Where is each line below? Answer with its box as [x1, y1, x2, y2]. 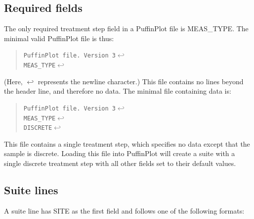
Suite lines [4, 182, 58, 198]
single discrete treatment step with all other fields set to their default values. [4, 158, 236, 168]
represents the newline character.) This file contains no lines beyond [38, 76, 244, 86]
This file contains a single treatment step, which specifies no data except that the [4, 138, 250, 149]
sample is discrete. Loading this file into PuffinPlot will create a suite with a [4, 148, 235, 159]
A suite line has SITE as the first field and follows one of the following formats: [4, 205, 245, 216]
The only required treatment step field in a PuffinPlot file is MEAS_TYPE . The [4, 23, 249, 34]
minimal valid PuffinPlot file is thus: [4, 33, 114, 43]
